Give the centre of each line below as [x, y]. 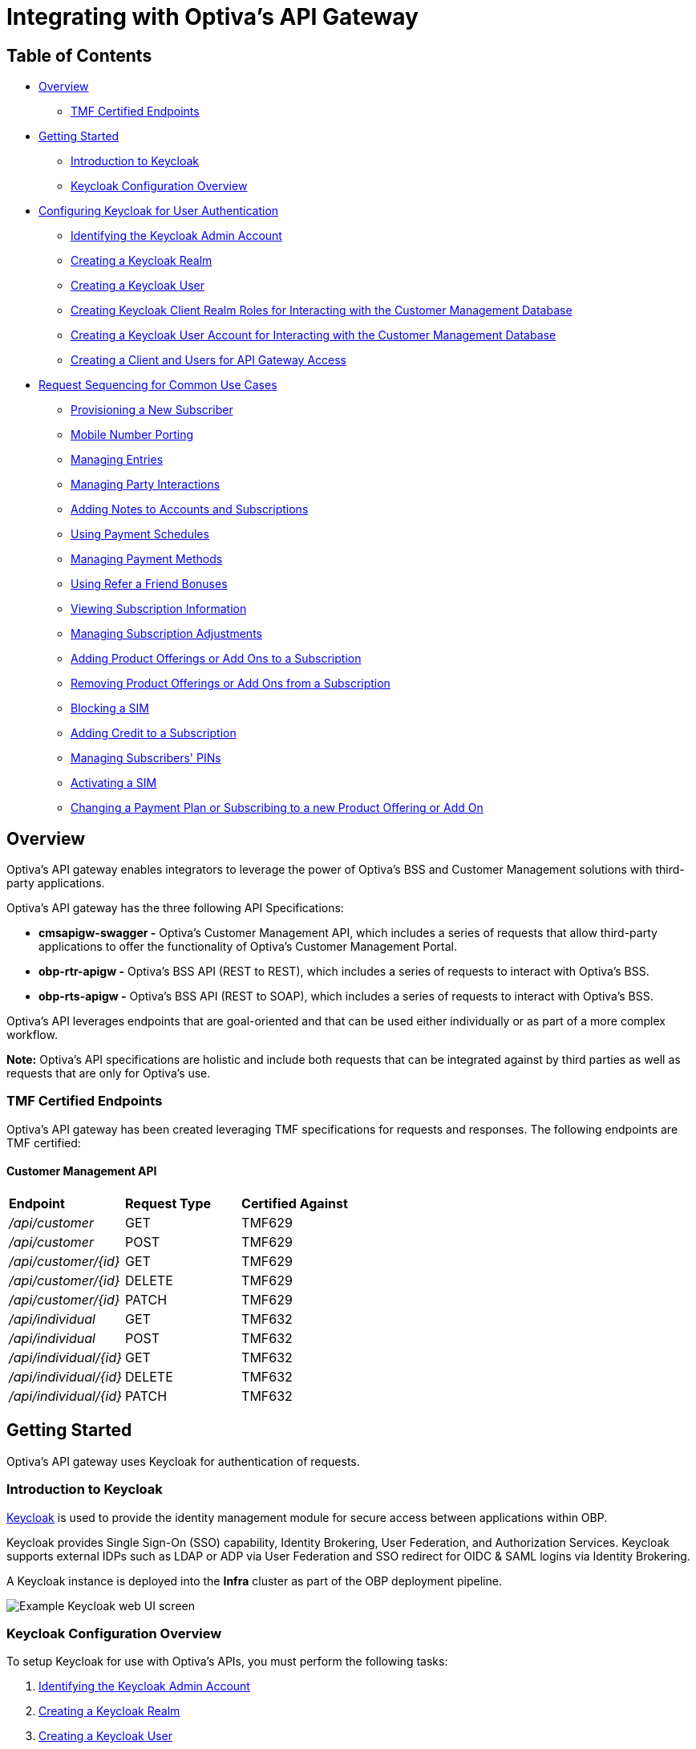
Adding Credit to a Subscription [154, 733]
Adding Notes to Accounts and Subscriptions [190, 509]
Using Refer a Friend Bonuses [149, 584]
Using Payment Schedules [140, 534]
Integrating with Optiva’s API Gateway [212, 17]
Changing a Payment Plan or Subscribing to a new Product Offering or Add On [277, 808]
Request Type [168, 1203]
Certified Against [295, 1203]
